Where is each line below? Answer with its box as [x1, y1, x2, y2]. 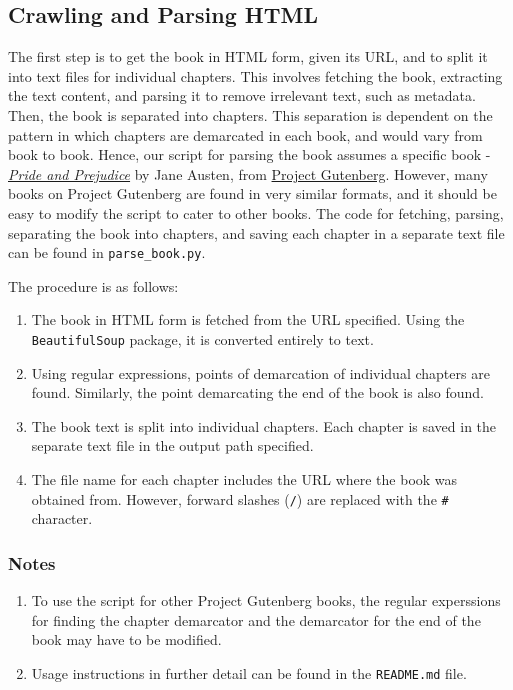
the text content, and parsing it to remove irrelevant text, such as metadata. [8, 85, 476, 106]
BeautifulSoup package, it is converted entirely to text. [31, 328, 374, 349]
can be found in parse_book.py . [8, 242, 206, 263]
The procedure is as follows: [8, 275, 179, 296]
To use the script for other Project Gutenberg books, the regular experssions [31, 590, 501, 611]
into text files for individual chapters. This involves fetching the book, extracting [8, 65, 503, 86]
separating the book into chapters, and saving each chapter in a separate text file [8, 222, 505, 243]
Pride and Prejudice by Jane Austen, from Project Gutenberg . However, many [8, 163, 488, 184]
